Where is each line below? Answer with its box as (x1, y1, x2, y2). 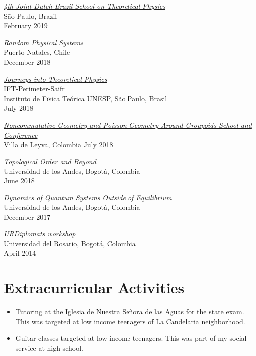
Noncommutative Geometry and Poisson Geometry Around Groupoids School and (4, 119, 252, 130)
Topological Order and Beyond (4, 156, 96, 166)
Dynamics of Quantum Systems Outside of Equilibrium (4, 192, 172, 202)
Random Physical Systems (4, 37, 83, 47)
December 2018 (4, 56, 51, 67)
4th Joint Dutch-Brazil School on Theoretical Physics (4, 1, 165, 11)
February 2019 (4, 20, 48, 31)
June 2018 (4, 175, 35, 185)
